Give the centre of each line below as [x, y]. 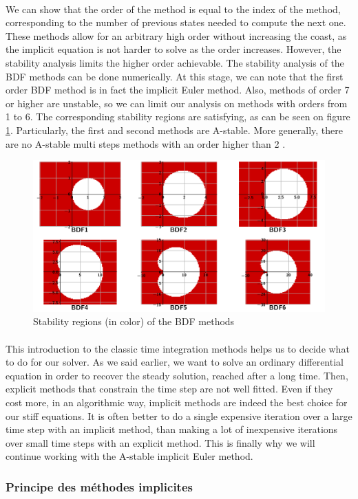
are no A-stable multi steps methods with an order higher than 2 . [146, 143]
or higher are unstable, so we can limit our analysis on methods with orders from [177, 103]
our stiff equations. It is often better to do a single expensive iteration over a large [179, 415]
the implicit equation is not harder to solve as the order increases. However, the [173, 49]
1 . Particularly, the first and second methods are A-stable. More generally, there [175, 130]
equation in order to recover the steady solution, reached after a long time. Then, [177, 375]
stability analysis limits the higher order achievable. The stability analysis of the [175, 62]
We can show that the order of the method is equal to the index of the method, [173, 9]
